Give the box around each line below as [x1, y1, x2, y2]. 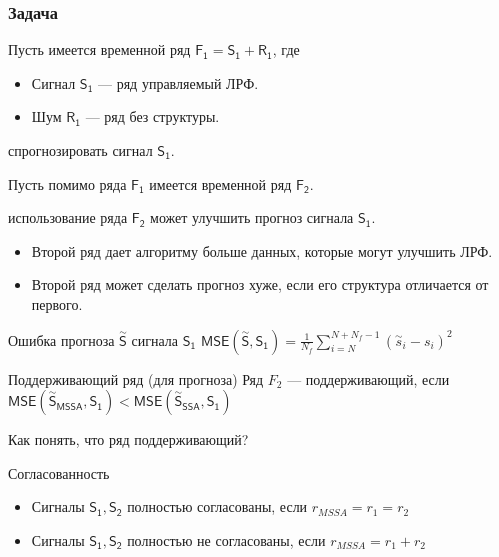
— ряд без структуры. [85, 106, 220, 127]
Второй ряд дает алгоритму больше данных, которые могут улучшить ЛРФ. [31, 240, 493, 261]
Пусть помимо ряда [8, 173, 127, 194]
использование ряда [8, 207, 128, 228]
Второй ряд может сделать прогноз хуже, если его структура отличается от [31, 274, 489, 295]
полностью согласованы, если [127, 496, 308, 517]
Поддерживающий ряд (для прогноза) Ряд [8, 368, 264, 389]
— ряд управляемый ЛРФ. [98, 72, 259, 93]
